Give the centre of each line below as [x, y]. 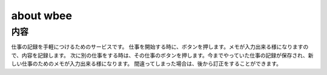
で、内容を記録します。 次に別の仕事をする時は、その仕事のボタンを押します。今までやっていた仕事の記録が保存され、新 [163, 55]
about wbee [42, 16]
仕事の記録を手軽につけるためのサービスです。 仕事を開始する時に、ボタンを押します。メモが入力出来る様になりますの [160, 47]
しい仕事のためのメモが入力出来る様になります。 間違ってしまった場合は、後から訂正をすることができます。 [146, 64]
